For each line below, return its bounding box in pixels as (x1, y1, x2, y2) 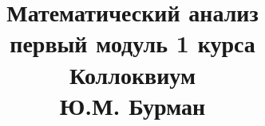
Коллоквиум (69, 58, 196, 90)
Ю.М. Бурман (59, 89, 206, 121)
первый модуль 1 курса (10, 27, 255, 59)
